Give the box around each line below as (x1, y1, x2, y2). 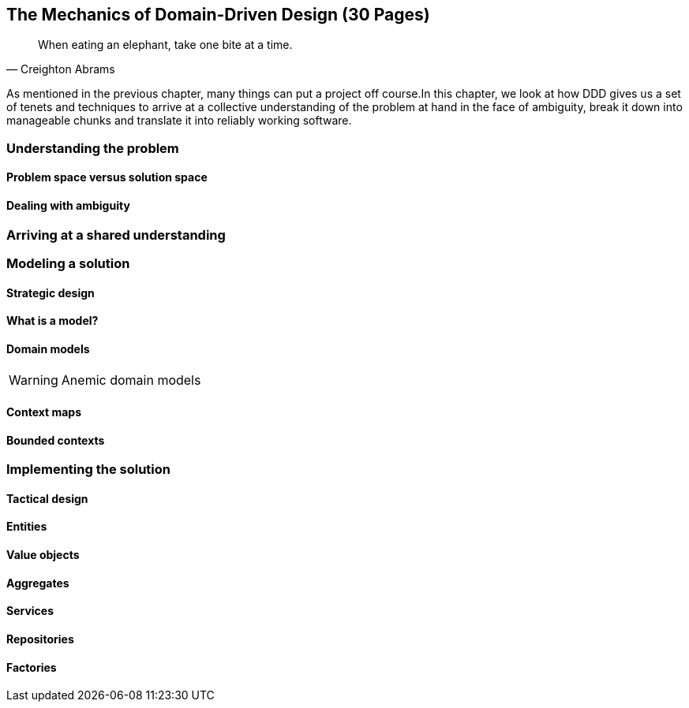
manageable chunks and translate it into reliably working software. (6, 114, 352, 128)
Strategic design (6, 285, 95, 300)
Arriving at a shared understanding (6, 226, 226, 243)
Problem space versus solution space (6, 170, 208, 184)
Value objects (6, 548, 80, 562)
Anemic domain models (61, 372, 201, 389)
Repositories (6, 632, 74, 646)
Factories (6, 660, 57, 674)
